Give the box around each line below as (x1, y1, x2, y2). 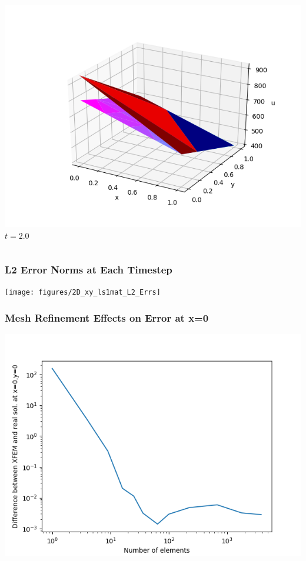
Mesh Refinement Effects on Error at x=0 (5, 310, 209, 325)
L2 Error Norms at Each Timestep (5, 262, 172, 277)
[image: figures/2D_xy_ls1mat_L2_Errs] (5, 288, 161, 297)
